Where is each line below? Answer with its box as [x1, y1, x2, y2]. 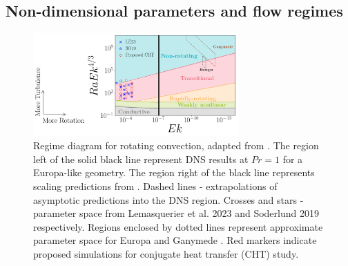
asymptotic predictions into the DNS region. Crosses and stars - [33, 192, 304, 207]
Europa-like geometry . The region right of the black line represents [33, 165, 315, 180]
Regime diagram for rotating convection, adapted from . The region [33, 138, 319, 153]
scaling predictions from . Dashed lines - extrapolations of [33, 178, 278, 193]
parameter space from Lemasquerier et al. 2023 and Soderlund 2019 [33, 206, 319, 220]
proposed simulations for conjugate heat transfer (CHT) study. [33, 246, 299, 260]
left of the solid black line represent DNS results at [33, 151, 249, 166]
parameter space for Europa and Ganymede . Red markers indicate [33, 233, 317, 247]
